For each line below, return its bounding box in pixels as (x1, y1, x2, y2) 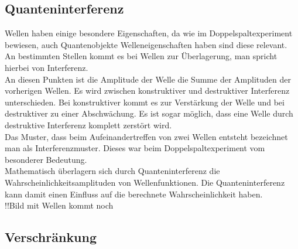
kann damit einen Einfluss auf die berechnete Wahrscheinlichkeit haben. (5, 187, 263, 200)
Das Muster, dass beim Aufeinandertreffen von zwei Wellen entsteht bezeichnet (5, 130, 288, 142)
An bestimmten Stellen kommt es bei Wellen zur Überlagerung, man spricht (5, 50, 278, 62)
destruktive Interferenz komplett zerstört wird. (5, 118, 172, 131)
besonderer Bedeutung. (5, 153, 87, 165)
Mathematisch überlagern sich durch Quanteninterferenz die (5, 165, 220, 177)
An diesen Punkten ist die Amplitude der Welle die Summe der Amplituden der (5, 73, 291, 85)
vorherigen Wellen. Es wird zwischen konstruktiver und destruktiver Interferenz (5, 84, 290, 97)
